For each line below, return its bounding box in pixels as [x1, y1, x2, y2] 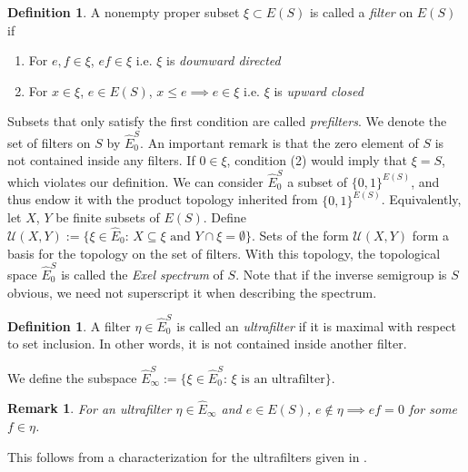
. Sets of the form [252, 226, 349, 245]
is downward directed [166, 51, 281, 70]
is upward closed [274, 81, 363, 100]
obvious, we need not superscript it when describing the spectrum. [7, 282, 377, 301]
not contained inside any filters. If [7, 151, 195, 170]
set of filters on [7, 133, 91, 152]
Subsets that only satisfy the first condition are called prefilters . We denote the [7, 112, 447, 131]
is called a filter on [309, 3, 413, 21]
